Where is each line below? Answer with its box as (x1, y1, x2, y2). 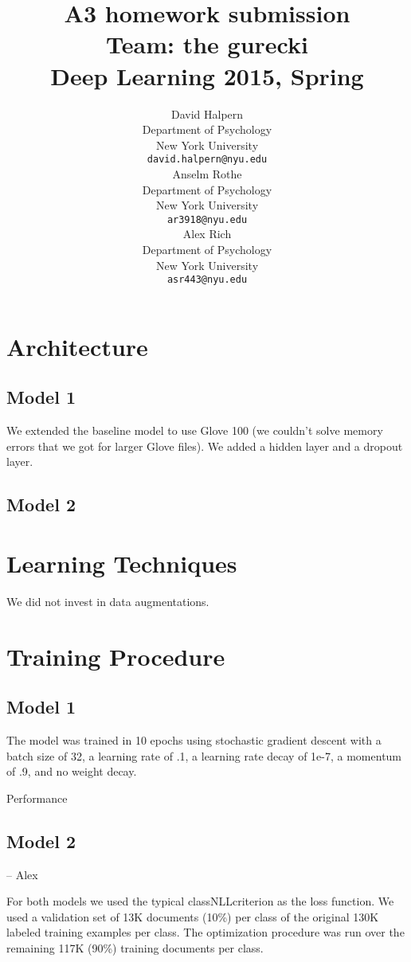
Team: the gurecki (106, 28, 308, 61)
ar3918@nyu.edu (166, 213, 248, 225)
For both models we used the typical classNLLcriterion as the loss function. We (6, 893, 394, 909)
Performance (6, 789, 68, 806)
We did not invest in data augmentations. (6, 592, 209, 609)
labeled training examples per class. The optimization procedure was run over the (6, 924, 405, 940)
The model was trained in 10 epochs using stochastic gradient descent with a (6, 732, 382, 749)
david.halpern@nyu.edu (147, 154, 268, 166)
